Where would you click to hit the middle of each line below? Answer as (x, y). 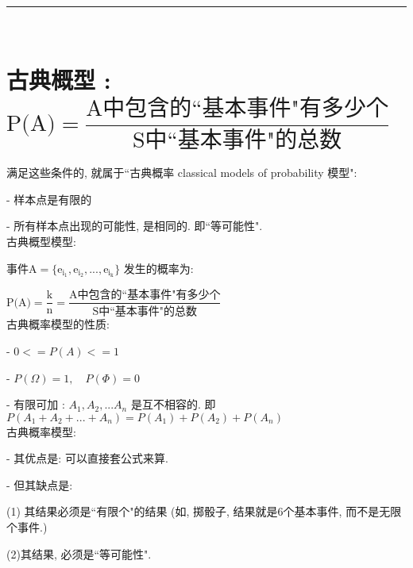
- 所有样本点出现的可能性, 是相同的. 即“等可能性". (135, 226)
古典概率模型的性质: (58, 324)
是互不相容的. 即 (173, 404)
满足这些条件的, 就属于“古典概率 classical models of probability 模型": (182, 173)
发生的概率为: (158, 268)
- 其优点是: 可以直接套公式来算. (87, 458)
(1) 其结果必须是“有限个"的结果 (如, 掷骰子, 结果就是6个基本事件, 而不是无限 (204, 511)
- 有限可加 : (36, 404)
